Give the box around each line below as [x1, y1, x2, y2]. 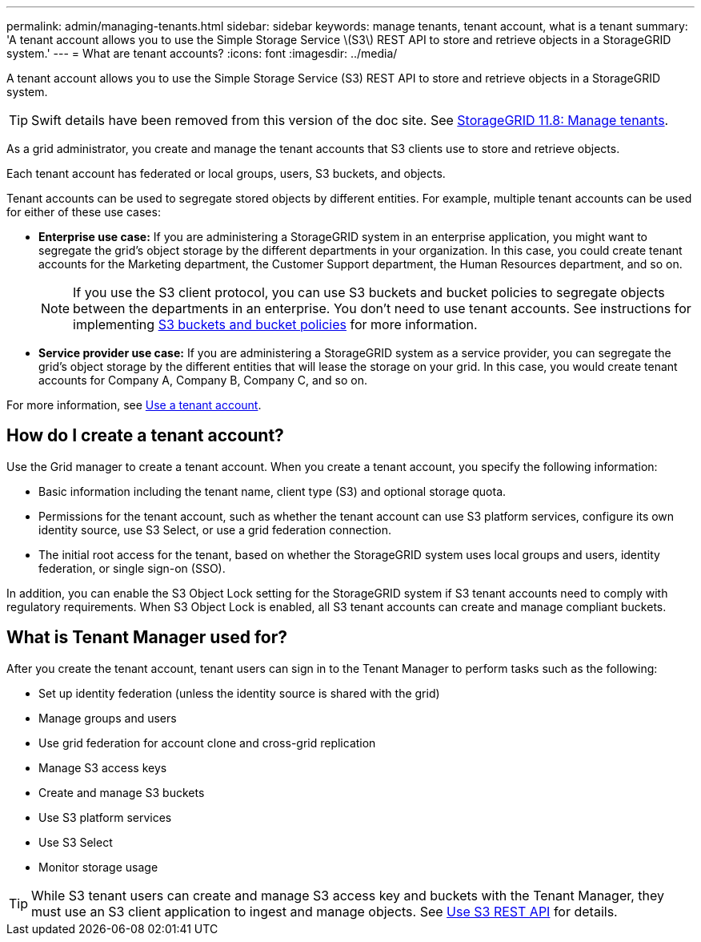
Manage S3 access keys [38, 760, 167, 775]
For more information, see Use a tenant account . [6, 398, 262, 412]
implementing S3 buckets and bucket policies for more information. [73, 316, 478, 332]
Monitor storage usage [38, 859, 158, 874]
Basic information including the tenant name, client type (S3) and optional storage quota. [38, 484, 507, 498]
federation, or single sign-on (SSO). [38, 561, 226, 575]
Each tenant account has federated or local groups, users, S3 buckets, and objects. [6, 167, 446, 180]
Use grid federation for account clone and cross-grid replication [38, 735, 376, 750]
